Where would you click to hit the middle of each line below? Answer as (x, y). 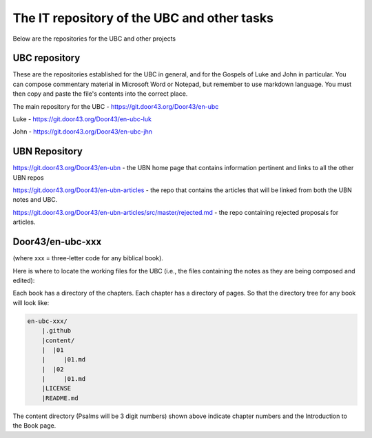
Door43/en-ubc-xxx (57, 242)
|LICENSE (56, 388)
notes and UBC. (35, 200)
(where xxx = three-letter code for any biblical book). (88, 258)
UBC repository (46, 58)
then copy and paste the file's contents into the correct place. (100, 94)
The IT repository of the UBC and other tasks (143, 18)
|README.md (60, 398)
